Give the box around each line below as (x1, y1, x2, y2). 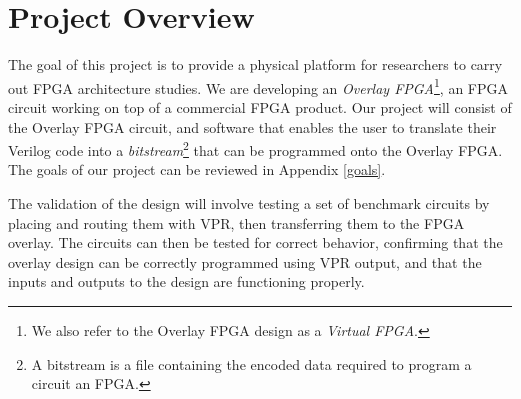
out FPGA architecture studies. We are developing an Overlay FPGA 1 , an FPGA (8, 74, 509, 98)
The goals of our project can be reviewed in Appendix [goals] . (8, 159, 386, 180)
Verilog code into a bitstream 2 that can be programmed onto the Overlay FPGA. (8, 137, 503, 160)
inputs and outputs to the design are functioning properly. (8, 271, 365, 292)
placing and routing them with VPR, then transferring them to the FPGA (8, 212, 465, 233)
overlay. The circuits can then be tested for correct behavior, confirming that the (8, 232, 503, 253)
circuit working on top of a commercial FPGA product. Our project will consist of (8, 96, 512, 117)
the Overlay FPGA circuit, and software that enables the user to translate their (8, 116, 497, 137)
